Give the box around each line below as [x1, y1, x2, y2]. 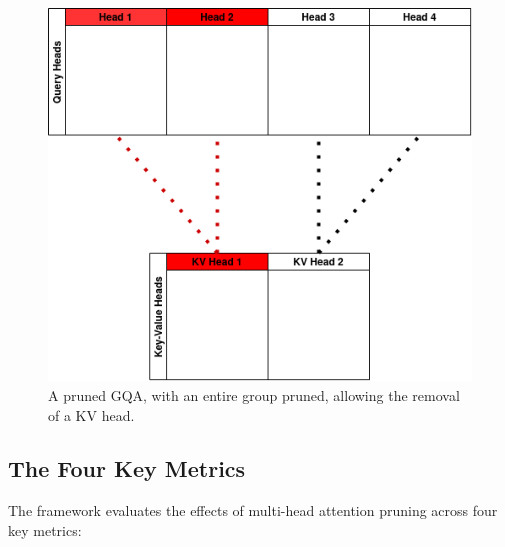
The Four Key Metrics [8, 453, 246, 484]
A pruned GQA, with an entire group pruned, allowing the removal [48, 384, 460, 405]
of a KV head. [48, 404, 135, 425]
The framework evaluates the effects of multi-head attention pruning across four [8, 500, 498, 521]
